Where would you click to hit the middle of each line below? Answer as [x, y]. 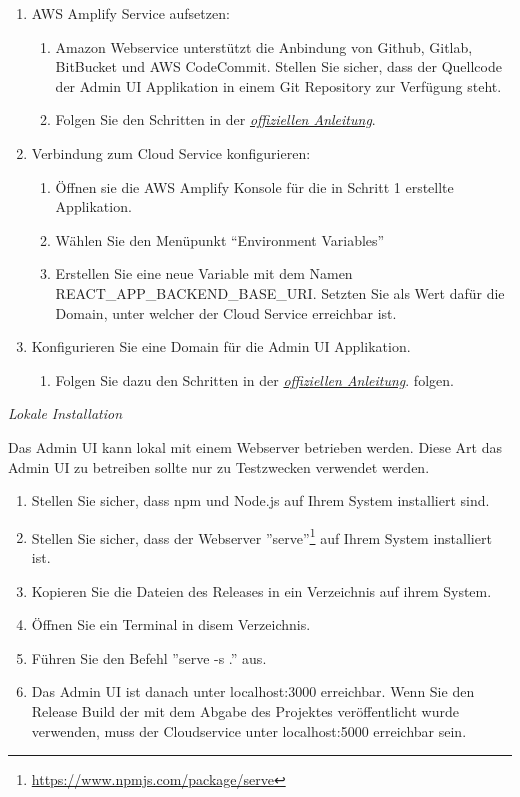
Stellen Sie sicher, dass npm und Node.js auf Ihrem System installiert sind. [260, 500]
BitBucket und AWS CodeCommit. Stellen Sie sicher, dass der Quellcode [278, 66]
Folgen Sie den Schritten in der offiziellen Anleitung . [215, 119]
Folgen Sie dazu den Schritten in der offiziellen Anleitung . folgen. [254, 379]
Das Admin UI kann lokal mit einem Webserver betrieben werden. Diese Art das [255, 446]
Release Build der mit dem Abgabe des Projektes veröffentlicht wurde [245, 710]
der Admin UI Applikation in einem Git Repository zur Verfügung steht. [278, 85]
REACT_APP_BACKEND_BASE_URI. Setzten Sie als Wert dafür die [280, 292]
